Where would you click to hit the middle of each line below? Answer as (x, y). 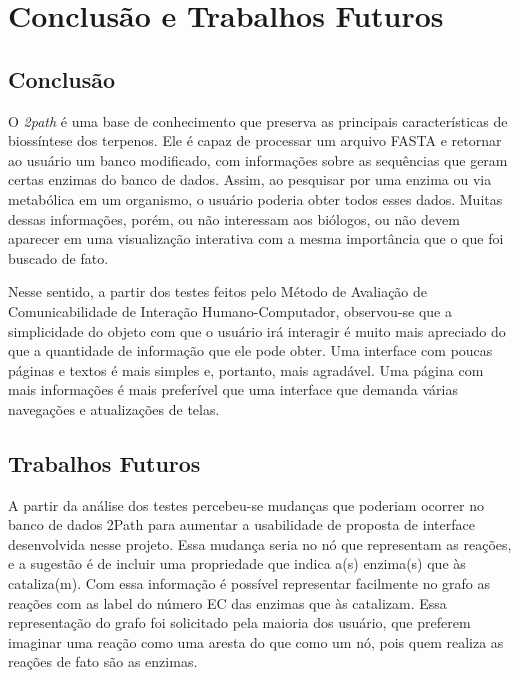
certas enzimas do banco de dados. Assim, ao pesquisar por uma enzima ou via (250, 179)
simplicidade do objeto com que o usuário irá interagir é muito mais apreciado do (257, 330)
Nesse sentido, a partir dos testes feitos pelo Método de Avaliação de (218, 291)
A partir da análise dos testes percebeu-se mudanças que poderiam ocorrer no (246, 504)
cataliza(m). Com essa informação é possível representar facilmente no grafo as (249, 583)
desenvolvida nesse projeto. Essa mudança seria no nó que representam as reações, (260, 543)
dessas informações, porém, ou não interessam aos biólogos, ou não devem (234, 218)
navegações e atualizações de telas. (114, 408)
